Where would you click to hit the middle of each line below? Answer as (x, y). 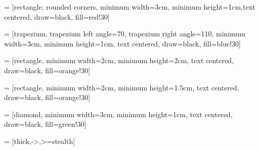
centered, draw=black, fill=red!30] (57, 16)
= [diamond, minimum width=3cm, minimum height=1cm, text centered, (118, 114)
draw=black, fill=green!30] (45, 124)
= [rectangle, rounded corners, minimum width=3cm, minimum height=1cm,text (130, 7)
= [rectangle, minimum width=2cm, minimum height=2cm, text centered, (119, 60)
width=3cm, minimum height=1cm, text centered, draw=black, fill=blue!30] (122, 43)
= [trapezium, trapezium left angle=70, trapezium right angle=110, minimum (125, 34)
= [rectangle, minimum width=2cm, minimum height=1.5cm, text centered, (122, 87)
